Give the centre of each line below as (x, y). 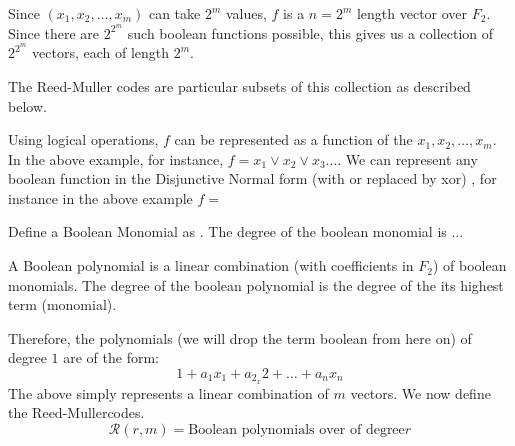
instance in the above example (100, 197)
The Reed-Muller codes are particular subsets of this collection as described (239, 85)
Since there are (54, 32)
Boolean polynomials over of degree (296, 430)
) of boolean (469, 265)
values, (246, 13)
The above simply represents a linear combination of (168, 392)
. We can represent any (407, 158)
